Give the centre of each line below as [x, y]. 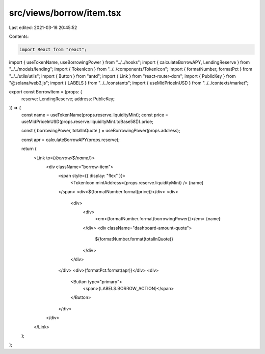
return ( [29, 149]
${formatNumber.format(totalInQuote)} [134, 239]
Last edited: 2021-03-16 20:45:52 [43, 28]
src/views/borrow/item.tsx [65, 13]
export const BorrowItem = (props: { [46, 92]
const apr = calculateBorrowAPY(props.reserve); [71, 140]
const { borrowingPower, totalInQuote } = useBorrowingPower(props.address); [101, 131]
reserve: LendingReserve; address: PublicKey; [68, 99]
